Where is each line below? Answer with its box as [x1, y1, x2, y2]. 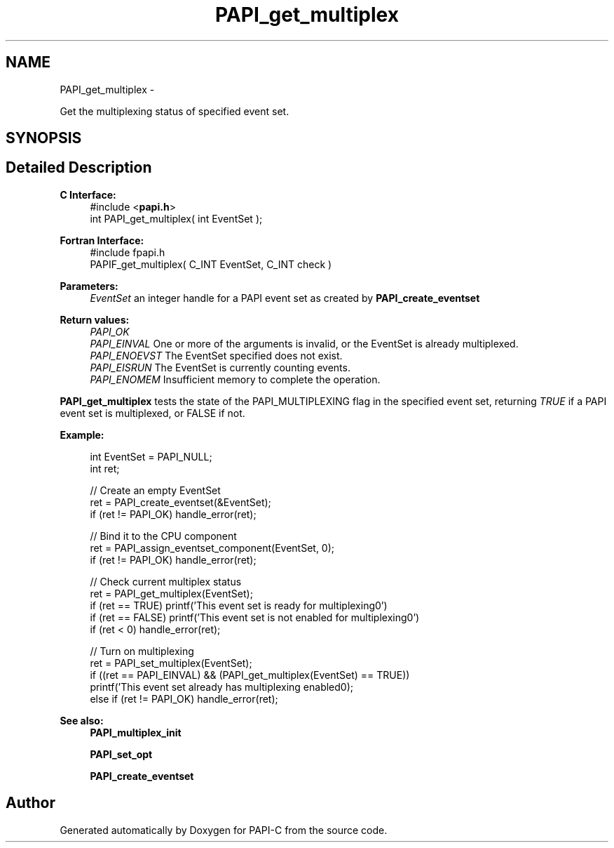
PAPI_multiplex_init [90, 726, 182, 738]
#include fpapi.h [90, 246, 165, 258]
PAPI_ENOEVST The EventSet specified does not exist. [90, 349, 343, 362]
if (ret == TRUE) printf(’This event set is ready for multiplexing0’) [90, 599, 388, 611]
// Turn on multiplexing [90, 644, 194, 657]
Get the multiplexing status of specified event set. [60, 105, 289, 117]
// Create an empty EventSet [90, 484, 221, 496]
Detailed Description [6, 159, 152, 177]
